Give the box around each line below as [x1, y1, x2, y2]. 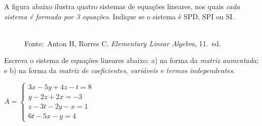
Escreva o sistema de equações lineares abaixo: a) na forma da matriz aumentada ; [4, 55, 258, 66]
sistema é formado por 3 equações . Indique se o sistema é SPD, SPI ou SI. [4, 11, 235, 21]
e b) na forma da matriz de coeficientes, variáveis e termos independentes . [4, 65, 235, 75]
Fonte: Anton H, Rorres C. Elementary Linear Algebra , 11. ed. [24, 38, 221, 48]
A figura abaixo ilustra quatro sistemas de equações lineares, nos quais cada [4, 1, 240, 11]
